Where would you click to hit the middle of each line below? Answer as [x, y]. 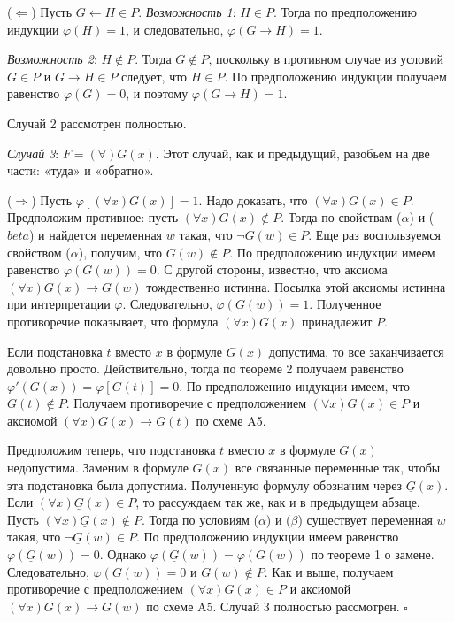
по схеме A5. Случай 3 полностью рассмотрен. [273, 606]
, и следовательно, [174, 29]
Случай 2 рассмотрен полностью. [97, 123]
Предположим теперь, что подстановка [112, 450]
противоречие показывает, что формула [113, 321]
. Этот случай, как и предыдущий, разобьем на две [292, 153]
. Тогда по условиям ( [200, 519]
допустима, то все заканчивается [356, 351]
